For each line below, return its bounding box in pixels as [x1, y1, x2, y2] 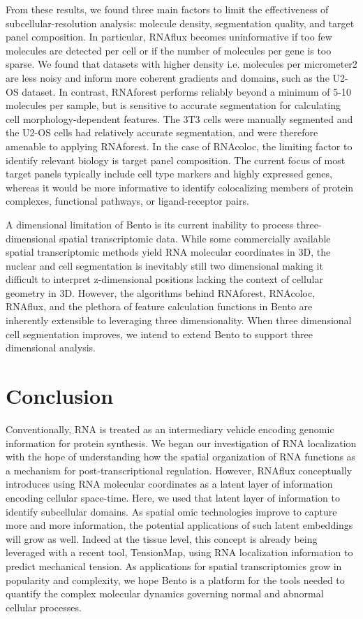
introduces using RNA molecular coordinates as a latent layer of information [6, 476, 333, 491]
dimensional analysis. [6, 340, 96, 355]
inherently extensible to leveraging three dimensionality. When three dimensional [6, 313, 352, 328]
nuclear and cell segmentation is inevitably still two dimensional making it [6, 258, 323, 272]
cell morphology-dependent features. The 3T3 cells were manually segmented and [6, 111, 353, 126]
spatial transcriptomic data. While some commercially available [59, 231, 331, 245]
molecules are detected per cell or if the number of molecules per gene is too [6, 43, 332, 57]
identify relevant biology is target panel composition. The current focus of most [6, 152, 346, 167]
